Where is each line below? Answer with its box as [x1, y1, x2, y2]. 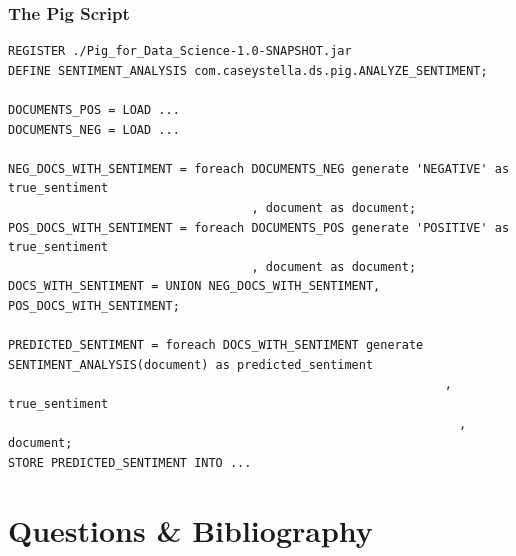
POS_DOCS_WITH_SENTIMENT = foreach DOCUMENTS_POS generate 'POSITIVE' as [8, 220, 510, 235]
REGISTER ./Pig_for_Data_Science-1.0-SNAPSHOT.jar [8, 44, 352, 59]
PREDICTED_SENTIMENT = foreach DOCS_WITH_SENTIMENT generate [8, 338, 424, 353]
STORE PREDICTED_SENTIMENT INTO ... [8, 455, 252, 470]
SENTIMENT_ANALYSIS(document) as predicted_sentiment [8, 357, 374, 372]
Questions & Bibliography [8, 510, 373, 551]
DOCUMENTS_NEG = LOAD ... [8, 122, 180, 137]
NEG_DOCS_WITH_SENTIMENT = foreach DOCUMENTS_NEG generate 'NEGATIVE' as [8, 161, 510, 176]
